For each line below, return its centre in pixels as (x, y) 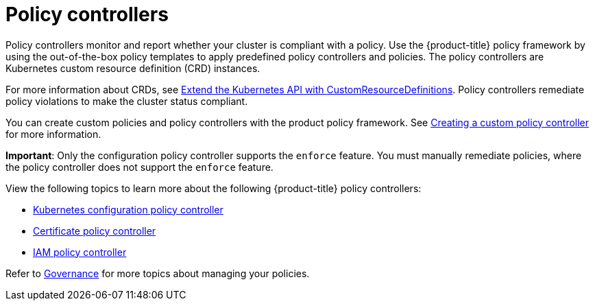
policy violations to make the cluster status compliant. (127, 101)
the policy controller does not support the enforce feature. (139, 167)
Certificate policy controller (95, 231)
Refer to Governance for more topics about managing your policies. (158, 273)
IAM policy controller (80, 252)
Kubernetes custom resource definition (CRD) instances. (133, 68)
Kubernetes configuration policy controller (128, 209)
